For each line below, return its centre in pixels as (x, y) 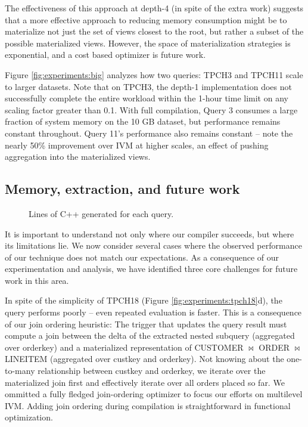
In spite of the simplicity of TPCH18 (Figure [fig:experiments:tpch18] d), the (144, 300)
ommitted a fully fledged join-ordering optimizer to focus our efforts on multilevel (154, 394)
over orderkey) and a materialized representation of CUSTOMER (124, 347)
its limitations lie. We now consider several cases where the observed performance (153, 245)
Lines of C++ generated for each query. (101, 213)
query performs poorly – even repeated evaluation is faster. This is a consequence (153, 312)
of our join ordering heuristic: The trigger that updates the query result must (146, 324)
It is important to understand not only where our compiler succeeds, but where (150, 233)
